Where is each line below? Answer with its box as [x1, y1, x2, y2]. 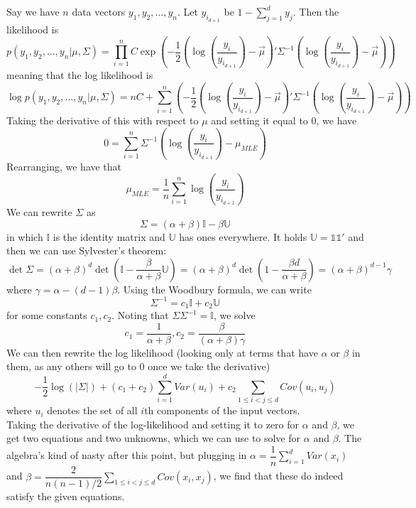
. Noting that [111, 308, 169, 323]
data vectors [72, 4, 126, 19]
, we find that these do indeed [213, 468, 344, 483]
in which [6, 229, 43, 244]
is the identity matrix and [53, 229, 165, 244]
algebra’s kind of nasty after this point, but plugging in [6, 448, 247, 463]
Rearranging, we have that [6, 158, 122, 173]
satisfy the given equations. [6, 489, 125, 504]
